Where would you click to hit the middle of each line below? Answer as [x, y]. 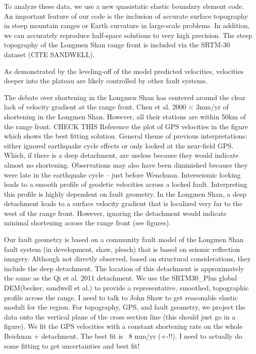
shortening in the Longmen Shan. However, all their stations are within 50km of [125, 116]
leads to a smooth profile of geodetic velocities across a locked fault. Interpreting [126, 184]
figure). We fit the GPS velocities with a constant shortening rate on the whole [123, 326]
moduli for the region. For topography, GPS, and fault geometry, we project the [125, 307]
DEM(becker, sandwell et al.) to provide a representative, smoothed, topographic [127, 288]
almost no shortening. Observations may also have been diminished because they [126, 164]
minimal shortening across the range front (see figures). [88, 223]
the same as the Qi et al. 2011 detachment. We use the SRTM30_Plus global [121, 278]
